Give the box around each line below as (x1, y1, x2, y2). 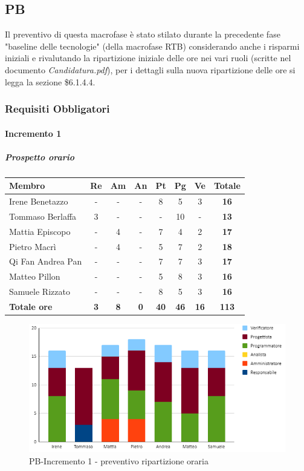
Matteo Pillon (9, 270, 60, 283)
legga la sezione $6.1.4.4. (5, 75, 95, 88)
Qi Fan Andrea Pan (9, 255, 82, 268)
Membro (9, 179, 45, 192)
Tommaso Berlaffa (9, 209, 77, 222)
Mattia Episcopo (9, 225, 71, 237)
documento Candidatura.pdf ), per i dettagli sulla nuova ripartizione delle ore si (5, 63, 296, 76)
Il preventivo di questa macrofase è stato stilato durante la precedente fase (5, 28, 280, 41)
